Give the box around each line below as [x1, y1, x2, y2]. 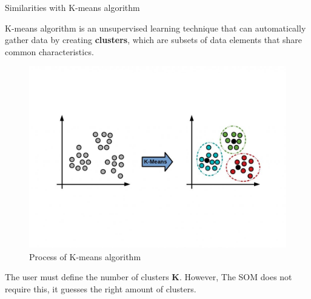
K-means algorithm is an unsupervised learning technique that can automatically [5, 21, 306, 34]
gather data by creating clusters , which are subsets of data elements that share [5, 33, 303, 46]
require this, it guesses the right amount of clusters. [5, 282, 196, 295]
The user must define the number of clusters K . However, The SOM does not [5, 270, 292, 283]
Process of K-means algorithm [29, 250, 141, 263]
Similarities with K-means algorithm [5, 1, 140, 13]
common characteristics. [5, 45, 94, 58]
